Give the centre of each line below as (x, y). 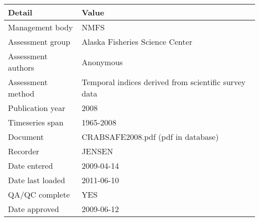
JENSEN (97, 151)
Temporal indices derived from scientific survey (164, 82)
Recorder (24, 151)
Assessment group (39, 42)
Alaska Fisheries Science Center (137, 42)
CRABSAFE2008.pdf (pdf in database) (150, 137)
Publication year (37, 108)
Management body (41, 27)
